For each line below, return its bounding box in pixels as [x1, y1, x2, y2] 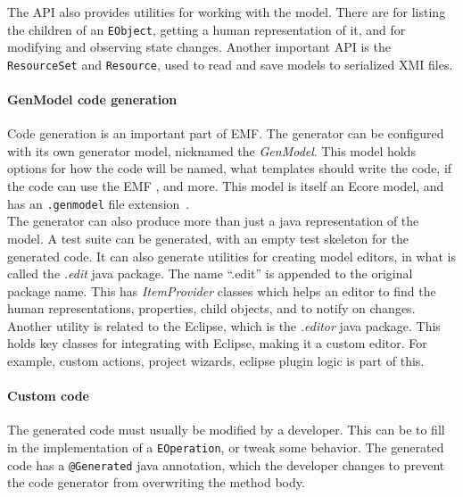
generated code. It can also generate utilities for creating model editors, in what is [7, 246, 456, 265]
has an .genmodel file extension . [7, 194, 190, 212]
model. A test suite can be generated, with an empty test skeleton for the [7, 228, 409, 247]
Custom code [7, 386, 89, 405]
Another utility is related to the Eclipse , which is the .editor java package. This [7, 316, 441, 335]
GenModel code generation [7, 90, 178, 109]
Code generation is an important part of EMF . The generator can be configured [7, 124, 444, 143]
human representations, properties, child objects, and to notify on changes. [7, 299, 416, 318]
